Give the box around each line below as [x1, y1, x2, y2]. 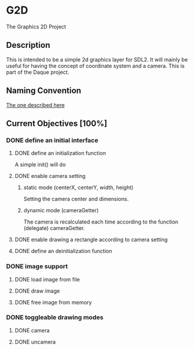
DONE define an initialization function [14, 150, 106, 157]
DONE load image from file [14, 276, 80, 283]
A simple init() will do [14, 161, 66, 168]
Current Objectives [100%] [6, 118, 108, 128]
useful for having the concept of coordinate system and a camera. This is [6, 62, 185, 69]
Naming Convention [6, 86, 82, 96]
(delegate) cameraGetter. [23, 225, 85, 232]
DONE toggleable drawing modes [6, 313, 104, 322]
